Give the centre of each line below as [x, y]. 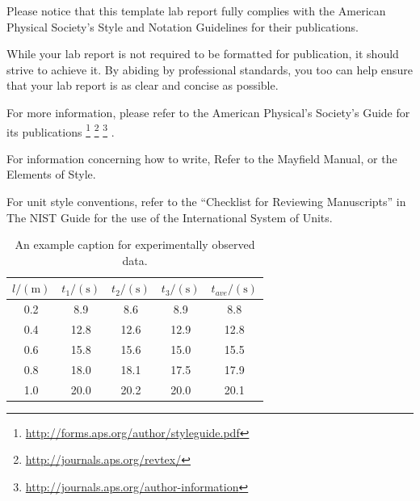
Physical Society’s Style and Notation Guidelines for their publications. [183, 26]
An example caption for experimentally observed [135, 244]
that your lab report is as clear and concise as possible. [143, 85]
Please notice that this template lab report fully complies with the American [196, 11]
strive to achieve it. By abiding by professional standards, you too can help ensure [210, 69]
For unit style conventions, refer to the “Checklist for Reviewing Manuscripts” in [206, 201]
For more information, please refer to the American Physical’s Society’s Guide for [208, 112]
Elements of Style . [51, 174]
